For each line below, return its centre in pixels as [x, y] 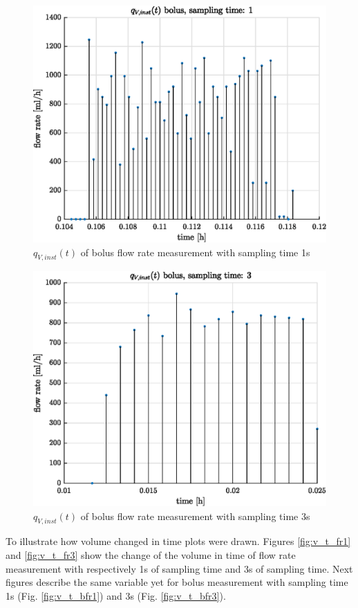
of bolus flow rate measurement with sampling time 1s [195, 252]
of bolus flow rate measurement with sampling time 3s [195, 516]
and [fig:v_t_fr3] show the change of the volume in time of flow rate [151, 554]
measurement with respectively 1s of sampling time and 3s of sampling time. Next [179, 568]
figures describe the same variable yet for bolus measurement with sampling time [177, 582]
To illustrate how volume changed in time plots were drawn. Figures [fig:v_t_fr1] [178, 541]
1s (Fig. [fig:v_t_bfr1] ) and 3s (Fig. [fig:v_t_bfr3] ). [116, 595]
